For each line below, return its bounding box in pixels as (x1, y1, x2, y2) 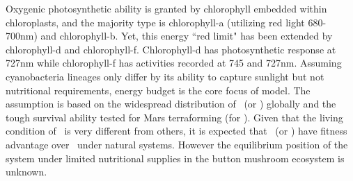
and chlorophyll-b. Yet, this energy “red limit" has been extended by (40, 28, 333, 43)
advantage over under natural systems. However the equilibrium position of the (6, 137, 348, 151)
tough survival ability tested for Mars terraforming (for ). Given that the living (6, 110, 343, 124)
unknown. (6, 164, 47, 179)
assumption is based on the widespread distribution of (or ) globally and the (6, 96, 336, 111)
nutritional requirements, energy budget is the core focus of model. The (6, 83, 311, 97)
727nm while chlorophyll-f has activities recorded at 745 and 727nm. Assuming (6, 55, 342, 70)
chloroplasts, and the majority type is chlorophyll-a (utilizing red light (6, 15, 305, 29)
